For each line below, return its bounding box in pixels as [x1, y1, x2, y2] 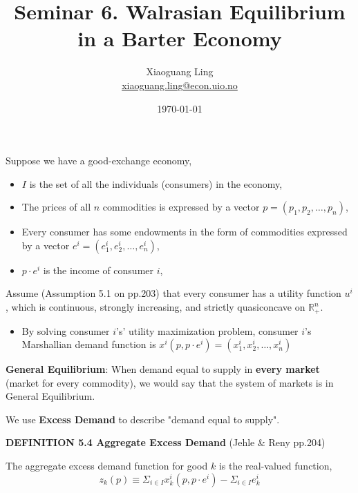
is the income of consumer [43, 262, 153, 277]
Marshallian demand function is [21, 337, 156, 351]
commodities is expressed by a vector [102, 200, 260, 214]
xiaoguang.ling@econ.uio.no [122, 77, 238, 92]
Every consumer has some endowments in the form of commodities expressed [21, 224, 348, 239]
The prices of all [21, 200, 91, 214]
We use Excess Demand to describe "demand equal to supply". [6, 412, 280, 426]
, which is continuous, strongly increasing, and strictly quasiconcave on [6, 300, 305, 314]
